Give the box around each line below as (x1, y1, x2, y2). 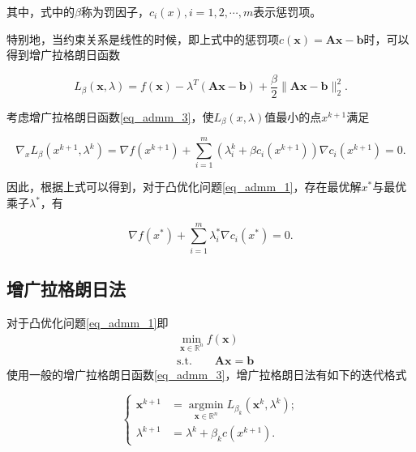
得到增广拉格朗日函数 (6, 46, 120, 63)
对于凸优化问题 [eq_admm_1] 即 (6, 313, 169, 330)
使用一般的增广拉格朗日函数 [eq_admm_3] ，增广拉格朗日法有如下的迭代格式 (6, 366, 407, 383)
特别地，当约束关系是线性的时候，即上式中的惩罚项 (6, 30, 279, 47)
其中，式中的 (6, 3, 75, 19)
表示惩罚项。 (253, 3, 322, 19)
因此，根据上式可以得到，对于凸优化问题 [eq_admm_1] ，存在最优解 (6, 178, 362, 195)
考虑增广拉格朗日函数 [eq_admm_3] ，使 (6, 108, 214, 125)
